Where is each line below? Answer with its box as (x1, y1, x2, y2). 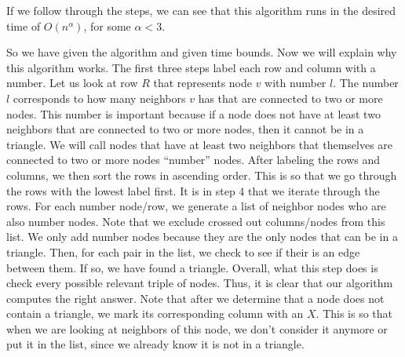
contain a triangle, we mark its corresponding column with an (6, 305, 304, 322)
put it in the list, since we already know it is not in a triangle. (6, 336, 305, 352)
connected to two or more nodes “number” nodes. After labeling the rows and (6, 151, 381, 168)
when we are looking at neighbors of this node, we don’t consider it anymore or (6, 320, 388, 337)
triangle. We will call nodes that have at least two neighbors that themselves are (6, 136, 393, 152)
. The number (333, 75, 399, 91)
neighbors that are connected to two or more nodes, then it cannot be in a (6, 121, 364, 137)
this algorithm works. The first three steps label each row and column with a (6, 59, 376, 75)
